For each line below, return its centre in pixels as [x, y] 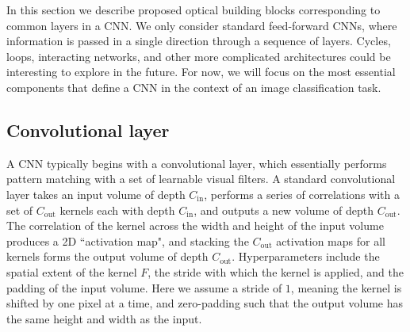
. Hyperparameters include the [306, 256]
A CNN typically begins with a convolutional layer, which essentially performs [197, 163]
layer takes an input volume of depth [96, 194]
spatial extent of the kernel [72, 271]
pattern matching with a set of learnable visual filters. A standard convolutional [201, 179]
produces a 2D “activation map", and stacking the [128, 240]
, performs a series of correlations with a [302, 194]
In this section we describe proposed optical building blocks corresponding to [194, 10]
